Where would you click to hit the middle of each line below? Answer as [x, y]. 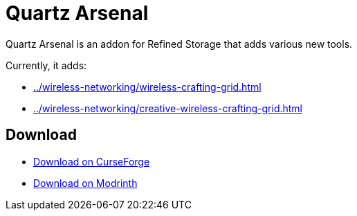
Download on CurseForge [92, 161]
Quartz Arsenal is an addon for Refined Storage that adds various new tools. [179, 44]
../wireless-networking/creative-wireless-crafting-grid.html [168, 108]
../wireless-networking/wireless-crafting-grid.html [147, 87]
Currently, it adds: [46, 65]
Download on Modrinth [85, 183]
